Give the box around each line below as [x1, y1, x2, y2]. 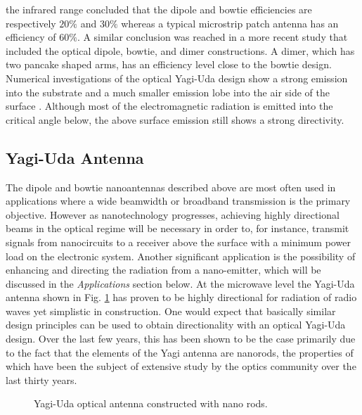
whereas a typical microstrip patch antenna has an [121, 15, 339, 30]
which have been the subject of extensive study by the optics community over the [6, 359, 356, 373]
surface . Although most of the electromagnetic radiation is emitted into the [6, 98, 333, 113]
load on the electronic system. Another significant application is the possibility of [6, 248, 356, 263]
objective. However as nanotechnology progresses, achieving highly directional [6, 207, 340, 222]
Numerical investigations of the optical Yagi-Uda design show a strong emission [6, 70, 348, 85]
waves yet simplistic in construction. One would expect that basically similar [6, 303, 336, 318]
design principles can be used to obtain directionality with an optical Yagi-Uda [6, 317, 346, 332]
